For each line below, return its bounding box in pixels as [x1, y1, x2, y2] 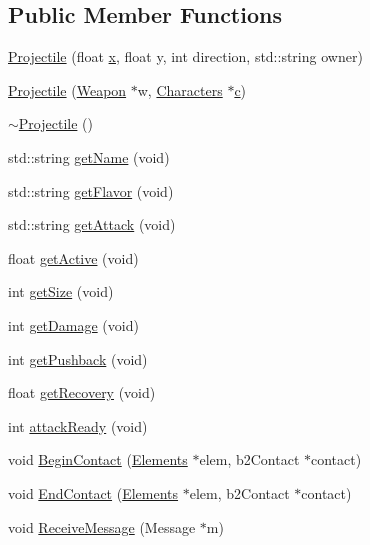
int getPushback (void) [8, 348, 148, 369]
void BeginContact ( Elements [8, 449, 188, 470]
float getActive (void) [8, 247, 139, 268]
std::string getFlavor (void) [8, 180, 174, 201]
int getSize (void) [8, 281, 114, 302]
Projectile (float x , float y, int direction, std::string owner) [8, 46, 363, 67]
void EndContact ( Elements [8, 482, 179, 503]
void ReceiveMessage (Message [8, 516, 196, 537]
